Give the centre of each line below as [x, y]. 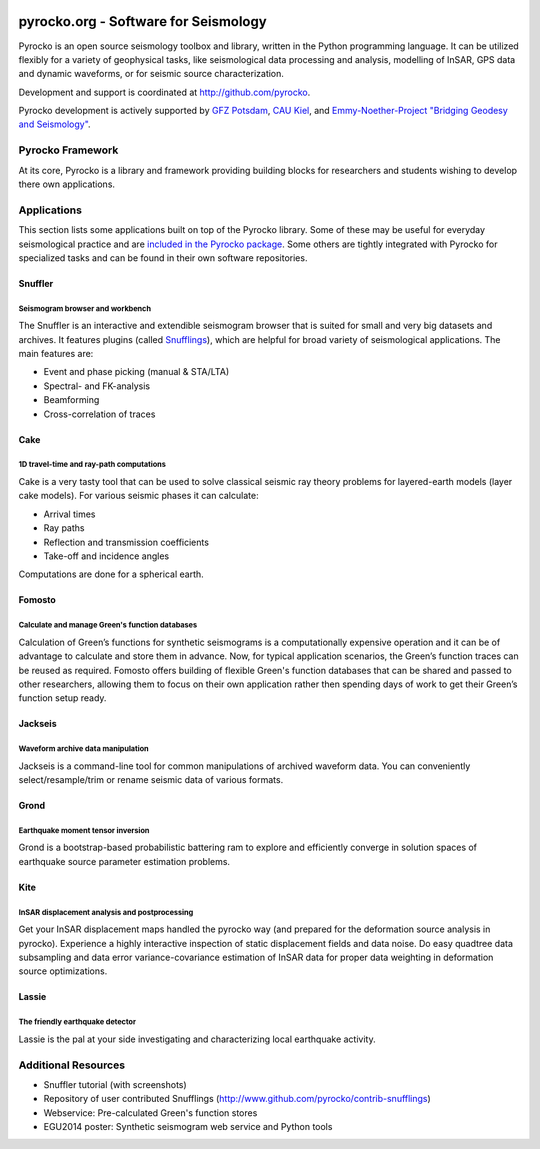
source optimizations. [63, 971]
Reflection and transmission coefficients [126, 542]
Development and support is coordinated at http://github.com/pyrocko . [164, 92]
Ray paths [64, 528]
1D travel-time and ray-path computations [92, 465]
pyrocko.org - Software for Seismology [142, 21]
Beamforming [71, 400]
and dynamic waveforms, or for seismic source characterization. [151, 74]
